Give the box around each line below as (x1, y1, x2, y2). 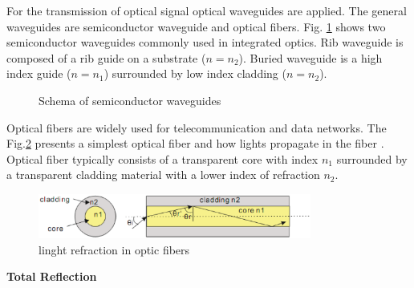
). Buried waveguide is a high (238, 49, 383, 66)
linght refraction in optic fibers (39, 241, 190, 258)
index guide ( (6, 65, 71, 82)
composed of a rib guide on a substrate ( (6, 49, 206, 66)
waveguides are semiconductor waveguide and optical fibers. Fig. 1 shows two (6, 18, 386, 34)
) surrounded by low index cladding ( (103, 65, 286, 82)
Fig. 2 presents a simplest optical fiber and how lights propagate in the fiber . (6, 135, 384, 152)
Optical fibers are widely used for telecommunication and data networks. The (6, 119, 387, 136)
